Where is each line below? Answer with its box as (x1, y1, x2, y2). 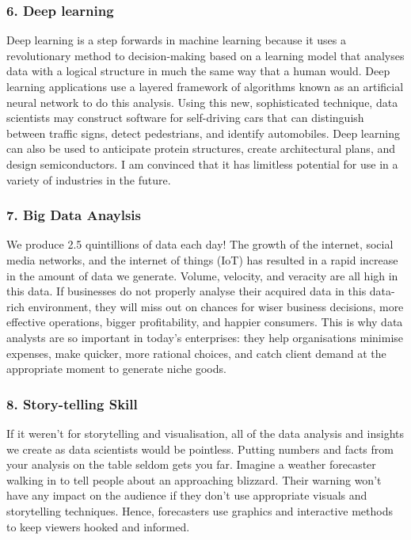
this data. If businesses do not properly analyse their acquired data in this (6, 283, 367, 299)
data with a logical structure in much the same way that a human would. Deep (6, 63, 390, 79)
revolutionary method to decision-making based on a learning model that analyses (6, 47, 405, 63)
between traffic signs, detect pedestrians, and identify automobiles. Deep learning (6, 124, 400, 141)
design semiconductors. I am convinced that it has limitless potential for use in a (6, 155, 398, 172)
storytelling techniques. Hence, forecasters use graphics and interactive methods (6, 502, 393, 519)
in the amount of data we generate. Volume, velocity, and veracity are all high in (6, 267, 398, 283)
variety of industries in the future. (6, 171, 171, 188)
